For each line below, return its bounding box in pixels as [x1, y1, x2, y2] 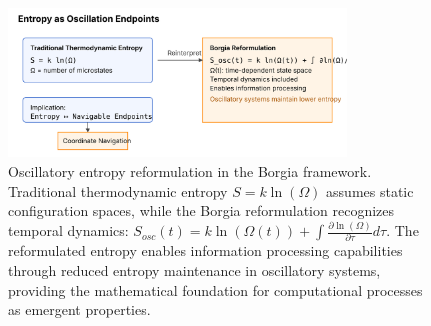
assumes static [326, 180, 414, 201]
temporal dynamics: [8, 220, 129, 241]
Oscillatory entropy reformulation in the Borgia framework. [8, 160, 372, 181]
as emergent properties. [8, 299, 151, 320]
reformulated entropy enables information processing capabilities [8, 240, 403, 261]
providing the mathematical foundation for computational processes [8, 279, 423, 300]
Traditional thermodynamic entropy [8, 180, 228, 201]
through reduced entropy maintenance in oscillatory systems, [8, 260, 381, 281]
